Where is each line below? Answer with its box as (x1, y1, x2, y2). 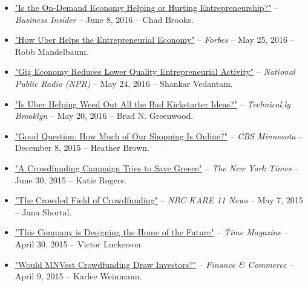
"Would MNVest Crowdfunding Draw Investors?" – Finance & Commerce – (15, 258, 294, 270)
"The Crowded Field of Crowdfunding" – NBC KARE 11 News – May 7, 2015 (15, 194, 303, 206)
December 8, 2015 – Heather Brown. (15, 141, 149, 154)
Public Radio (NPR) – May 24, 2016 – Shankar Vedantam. (15, 77, 233, 89)
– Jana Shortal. (15, 205, 72, 218)
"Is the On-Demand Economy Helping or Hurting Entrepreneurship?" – (15, 1, 279, 13)
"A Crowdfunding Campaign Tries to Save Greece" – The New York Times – (15, 161, 299, 174)
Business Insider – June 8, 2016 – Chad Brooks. (15, 13, 194, 25)
